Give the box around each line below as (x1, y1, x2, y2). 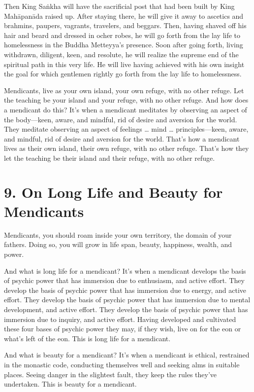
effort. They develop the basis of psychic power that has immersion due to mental (4, 294, 251, 305)
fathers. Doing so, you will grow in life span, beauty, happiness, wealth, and (4, 239, 232, 249)
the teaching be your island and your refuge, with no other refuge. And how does (4, 95, 249, 105)
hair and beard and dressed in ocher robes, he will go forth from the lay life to (4, 30, 241, 40)
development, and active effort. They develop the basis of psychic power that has (4, 304, 248, 314)
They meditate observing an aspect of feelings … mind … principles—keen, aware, (4, 124, 249, 134)
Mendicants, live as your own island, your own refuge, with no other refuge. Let (4, 85, 244, 95)
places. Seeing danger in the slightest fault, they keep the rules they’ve (4, 369, 217, 379)
